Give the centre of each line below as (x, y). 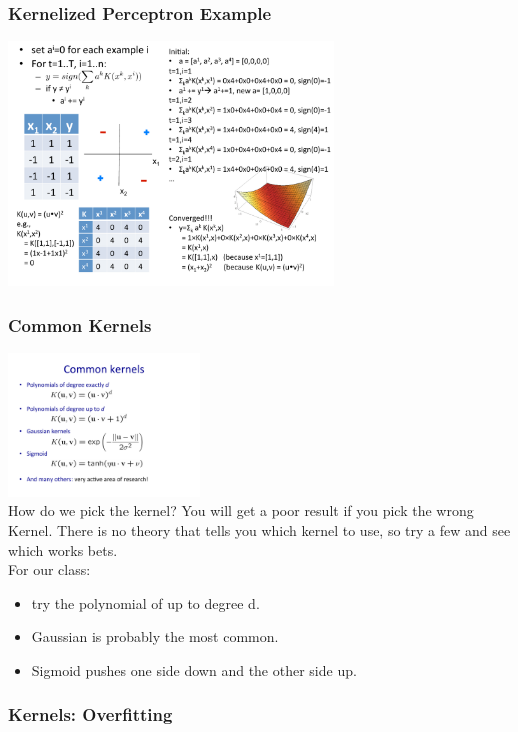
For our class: (49, 569)
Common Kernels (80, 324)
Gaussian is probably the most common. (155, 636)
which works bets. (63, 549)
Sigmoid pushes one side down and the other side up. (194, 669)
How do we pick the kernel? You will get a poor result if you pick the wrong (241, 510)
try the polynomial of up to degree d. (145, 602)
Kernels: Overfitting (90, 714)
